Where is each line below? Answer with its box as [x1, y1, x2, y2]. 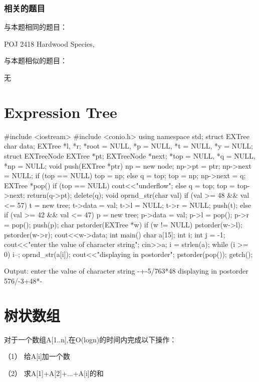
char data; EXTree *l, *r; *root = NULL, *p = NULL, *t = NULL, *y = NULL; [4, 141, 253, 151]
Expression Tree [4, 101, 117, 122]
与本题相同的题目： [4, 22, 67, 32]
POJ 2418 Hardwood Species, [4, 38, 95, 49]
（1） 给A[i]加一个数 [4, 351, 70, 361]
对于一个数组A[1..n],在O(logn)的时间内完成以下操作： [4, 334, 177, 344]
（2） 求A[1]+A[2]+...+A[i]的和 [4, 367, 104, 378]
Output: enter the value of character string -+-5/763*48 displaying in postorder [4, 266, 248, 276]
